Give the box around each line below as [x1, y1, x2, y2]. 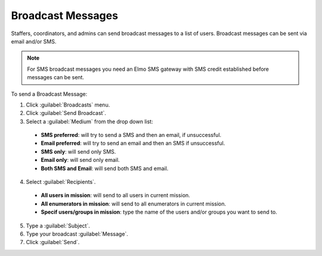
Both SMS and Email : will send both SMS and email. [41, 164, 169, 172]
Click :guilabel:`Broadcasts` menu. [26, 101, 110, 108]
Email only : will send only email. [41, 157, 120, 164]
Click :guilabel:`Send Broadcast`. [26, 110, 107, 117]
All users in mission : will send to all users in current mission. [41, 192, 190, 199]
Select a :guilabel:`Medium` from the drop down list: [26, 118, 153, 125]
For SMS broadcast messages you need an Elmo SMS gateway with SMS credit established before [27, 65, 270, 73]
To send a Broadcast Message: [11, 90, 88, 98]
